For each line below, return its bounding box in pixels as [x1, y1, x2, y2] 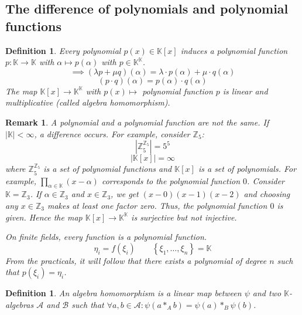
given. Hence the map [5, 211, 83, 223]
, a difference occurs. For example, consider [34, 127, 190, 140]
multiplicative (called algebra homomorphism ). [5, 96, 170, 109]
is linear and [222, 84, 268, 97]
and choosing [243, 188, 290, 200]
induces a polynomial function [180, 44, 288, 56]
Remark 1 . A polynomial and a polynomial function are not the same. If [5, 116, 269, 128]
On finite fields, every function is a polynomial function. [5, 231, 207, 243]
